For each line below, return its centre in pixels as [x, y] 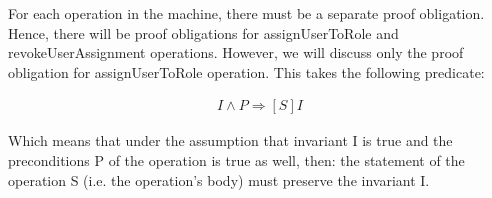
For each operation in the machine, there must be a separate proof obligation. [246, 13]
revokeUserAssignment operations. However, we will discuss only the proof [236, 52]
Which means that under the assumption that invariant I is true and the [230, 140]
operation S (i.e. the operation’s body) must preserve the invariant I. [219, 179]
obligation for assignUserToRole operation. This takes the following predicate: [246, 71]
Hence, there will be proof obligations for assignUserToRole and [203, 32]
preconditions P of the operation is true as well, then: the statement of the [236, 160]
